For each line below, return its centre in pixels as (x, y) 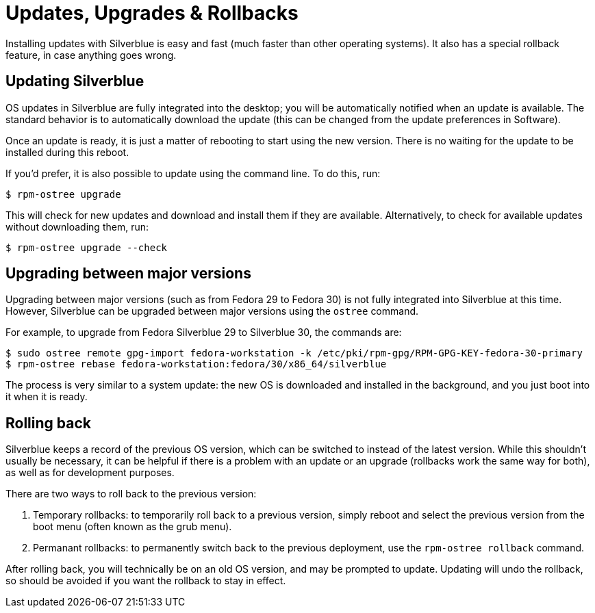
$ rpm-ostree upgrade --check (87, 247)
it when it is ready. (47, 397)
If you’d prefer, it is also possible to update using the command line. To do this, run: (193, 173)
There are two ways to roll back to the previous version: (131, 494)
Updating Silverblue (75, 81)
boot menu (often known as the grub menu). (132, 527)
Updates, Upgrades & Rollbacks (152, 13)
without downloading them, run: (77, 226)
